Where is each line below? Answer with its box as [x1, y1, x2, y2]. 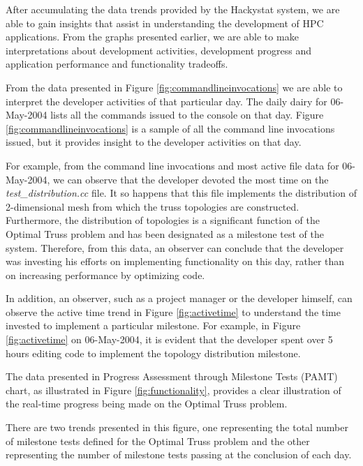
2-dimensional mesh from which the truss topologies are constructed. [6, 199, 299, 213]
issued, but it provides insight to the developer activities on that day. [6, 135, 302, 149]
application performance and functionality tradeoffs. [6, 57, 228, 71]
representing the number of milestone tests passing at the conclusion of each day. [6, 447, 352, 462]
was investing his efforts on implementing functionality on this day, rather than [6, 254, 345, 269]
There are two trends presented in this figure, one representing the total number [6, 420, 348, 435]
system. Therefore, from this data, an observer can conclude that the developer [6, 240, 344, 255]
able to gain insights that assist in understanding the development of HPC [6, 15, 324, 30]
